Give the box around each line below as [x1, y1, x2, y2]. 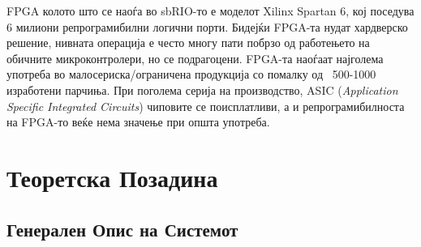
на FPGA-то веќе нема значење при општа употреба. [6, 113, 270, 130]
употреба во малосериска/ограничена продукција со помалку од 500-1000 [6, 66, 376, 83]
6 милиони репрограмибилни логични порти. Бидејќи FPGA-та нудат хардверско [6, 18, 408, 35]
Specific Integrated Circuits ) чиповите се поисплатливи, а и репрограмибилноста [6, 97, 405, 114]
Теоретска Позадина [6, 160, 218, 194]
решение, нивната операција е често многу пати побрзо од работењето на [6, 34, 370, 51]
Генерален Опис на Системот [6, 216, 238, 241]
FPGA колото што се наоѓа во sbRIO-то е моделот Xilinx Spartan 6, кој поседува [6, 2, 415, 19]
